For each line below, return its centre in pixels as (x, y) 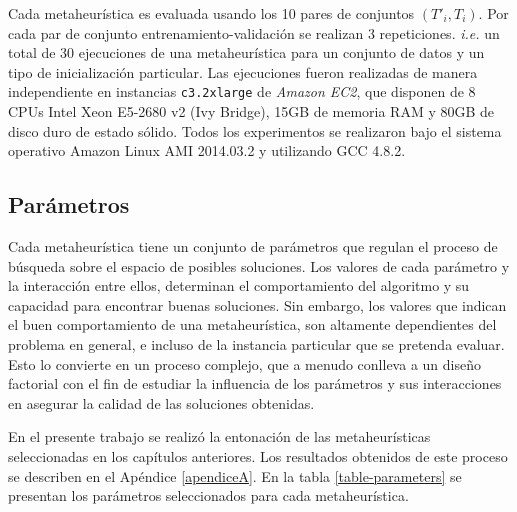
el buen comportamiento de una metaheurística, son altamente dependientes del (252, 324)
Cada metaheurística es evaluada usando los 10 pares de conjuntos (211, 13)
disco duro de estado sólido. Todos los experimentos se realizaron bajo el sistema (255, 130)
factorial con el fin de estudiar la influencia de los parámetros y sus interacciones (255, 383)
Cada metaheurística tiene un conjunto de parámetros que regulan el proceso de (253, 246)
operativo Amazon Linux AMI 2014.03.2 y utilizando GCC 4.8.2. (207, 150)
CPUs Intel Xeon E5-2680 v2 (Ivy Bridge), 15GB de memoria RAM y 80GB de (251, 111)
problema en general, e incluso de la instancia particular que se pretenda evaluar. (256, 343)
